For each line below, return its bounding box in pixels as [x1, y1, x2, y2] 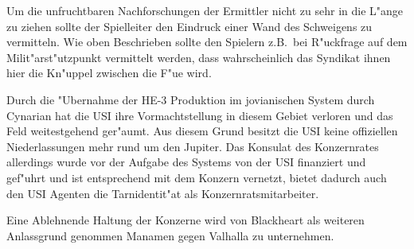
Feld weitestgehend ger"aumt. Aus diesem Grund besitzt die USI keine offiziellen [6, 123, 398, 139]
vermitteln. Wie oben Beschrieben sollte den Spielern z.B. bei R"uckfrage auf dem [6, 33, 408, 50]
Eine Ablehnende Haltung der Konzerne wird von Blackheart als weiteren [6, 212, 365, 228]
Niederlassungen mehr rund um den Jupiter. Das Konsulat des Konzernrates [6, 138, 379, 154]
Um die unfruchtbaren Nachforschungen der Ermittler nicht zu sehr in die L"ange [6, 2, 404, 18]
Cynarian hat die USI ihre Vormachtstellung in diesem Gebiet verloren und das [6, 107, 393, 123]
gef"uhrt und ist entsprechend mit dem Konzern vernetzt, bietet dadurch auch [6, 169, 387, 185]
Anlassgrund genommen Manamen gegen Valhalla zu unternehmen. [6, 227, 334, 243]
